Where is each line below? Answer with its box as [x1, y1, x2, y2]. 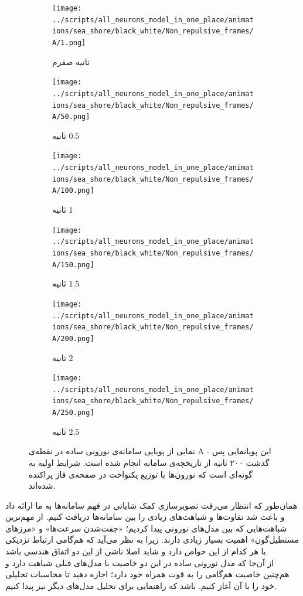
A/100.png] [52, 186, 94, 195]
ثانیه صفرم [52, 55, 90, 67]
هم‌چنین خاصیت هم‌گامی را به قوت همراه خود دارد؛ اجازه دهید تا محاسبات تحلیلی [5, 568, 290, 580]
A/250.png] [52, 408, 94, 417]
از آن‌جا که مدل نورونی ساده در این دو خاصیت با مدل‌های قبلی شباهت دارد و [5, 556, 274, 568]
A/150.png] [52, 260, 94, 269]
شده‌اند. [29, 479, 56, 492]
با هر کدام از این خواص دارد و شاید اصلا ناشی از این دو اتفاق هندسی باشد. [5, 545, 268, 557]
